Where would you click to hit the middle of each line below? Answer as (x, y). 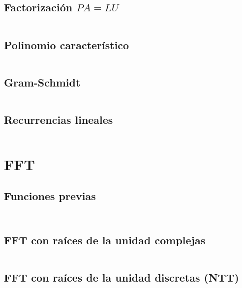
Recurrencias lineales (59, 119)
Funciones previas (50, 195)
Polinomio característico (67, 44)
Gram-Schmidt (42, 82)
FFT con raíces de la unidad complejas (105, 240)
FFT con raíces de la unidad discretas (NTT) (121, 277)
